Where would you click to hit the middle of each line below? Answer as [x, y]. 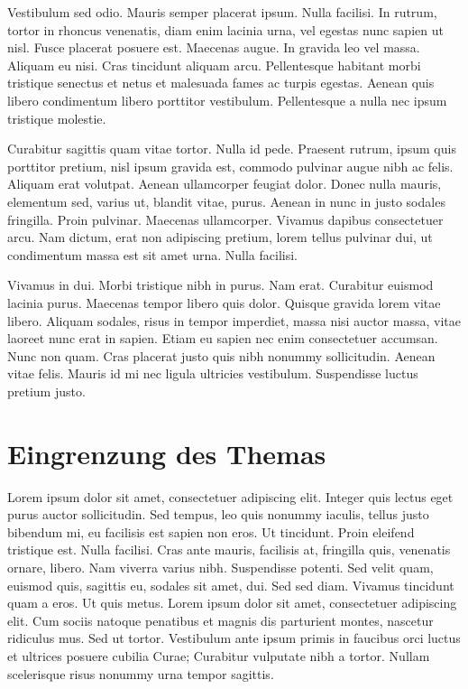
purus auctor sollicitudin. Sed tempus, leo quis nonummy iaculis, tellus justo [218, 514]
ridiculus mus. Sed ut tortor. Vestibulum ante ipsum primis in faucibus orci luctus [234, 638]
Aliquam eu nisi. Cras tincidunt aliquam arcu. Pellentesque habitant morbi [214, 65]
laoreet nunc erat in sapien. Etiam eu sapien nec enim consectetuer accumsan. [223, 338]
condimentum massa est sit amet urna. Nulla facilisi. [153, 254]
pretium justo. [46, 391]
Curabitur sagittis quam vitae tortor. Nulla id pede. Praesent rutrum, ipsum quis [232, 149]
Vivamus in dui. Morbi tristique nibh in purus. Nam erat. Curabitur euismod [220, 285]
